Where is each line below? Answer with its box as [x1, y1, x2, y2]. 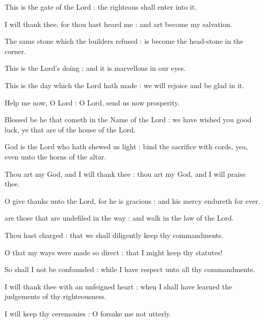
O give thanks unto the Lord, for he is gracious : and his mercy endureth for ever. [5, 195, 260, 206]
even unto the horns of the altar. [5, 151, 107, 162]
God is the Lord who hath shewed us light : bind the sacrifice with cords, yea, [5, 141, 248, 152]
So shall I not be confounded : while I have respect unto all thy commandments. [5, 264, 255, 275]
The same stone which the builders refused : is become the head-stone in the [5, 36, 244, 46]
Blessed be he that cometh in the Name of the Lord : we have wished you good [5, 114, 252, 125]
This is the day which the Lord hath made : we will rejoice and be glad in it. [5, 79, 245, 90]
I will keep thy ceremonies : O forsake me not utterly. [5, 308, 171, 318]
